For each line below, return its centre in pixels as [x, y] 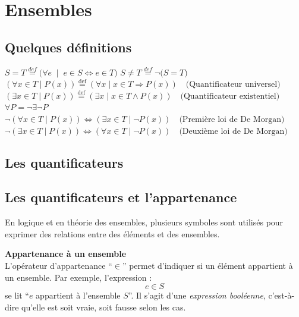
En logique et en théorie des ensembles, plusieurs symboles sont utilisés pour [144, 222]
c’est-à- [281, 295]
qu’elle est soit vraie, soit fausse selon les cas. [104, 307]
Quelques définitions [68, 47]
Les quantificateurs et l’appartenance [121, 197]
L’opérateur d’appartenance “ [59, 265]
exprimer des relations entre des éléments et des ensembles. [112, 233]
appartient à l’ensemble [78, 295]
